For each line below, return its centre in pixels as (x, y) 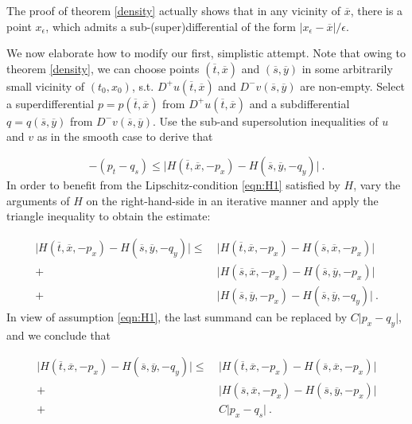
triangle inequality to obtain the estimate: (109, 216)
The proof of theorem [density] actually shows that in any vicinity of (173, 10)
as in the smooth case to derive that (125, 136)
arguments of (38, 200)
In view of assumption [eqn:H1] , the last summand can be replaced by (177, 316)
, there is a (377, 10)
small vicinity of (46, 86)
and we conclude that (59, 335)
